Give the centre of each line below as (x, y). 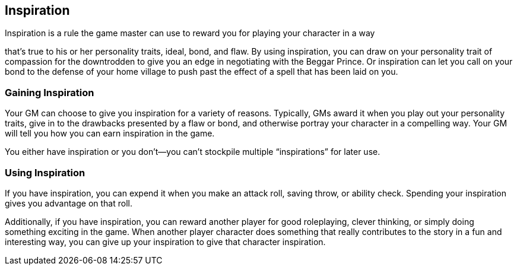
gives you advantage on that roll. (69, 203)
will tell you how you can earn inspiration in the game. (110, 134)
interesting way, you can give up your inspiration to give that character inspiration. (165, 242)
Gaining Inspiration (50, 92)
